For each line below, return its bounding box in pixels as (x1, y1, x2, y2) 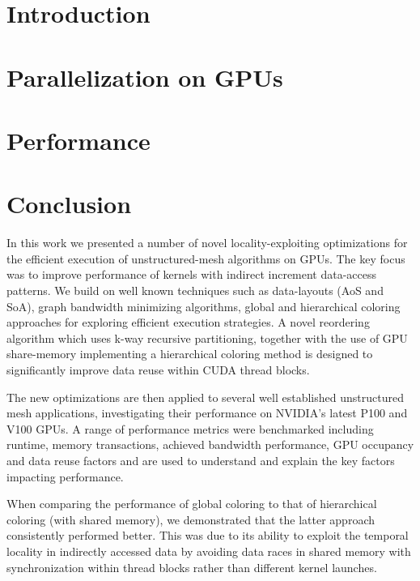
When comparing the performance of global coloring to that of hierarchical (6, 495, 377, 512)
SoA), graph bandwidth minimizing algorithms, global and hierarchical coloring (6, 297, 401, 314)
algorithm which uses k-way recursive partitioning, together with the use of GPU (6, 329, 408, 346)
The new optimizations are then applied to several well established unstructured (6, 388, 404, 405)
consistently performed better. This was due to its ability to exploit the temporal (6, 527, 409, 544)
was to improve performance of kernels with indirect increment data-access (6, 266, 377, 283)
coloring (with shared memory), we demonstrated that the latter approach (6, 511, 375, 528)
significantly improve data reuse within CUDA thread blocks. (6, 361, 310, 378)
